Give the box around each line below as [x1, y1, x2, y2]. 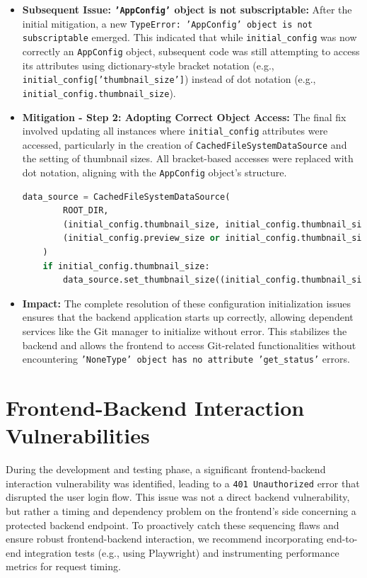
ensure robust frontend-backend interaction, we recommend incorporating [6, 531, 324, 546]
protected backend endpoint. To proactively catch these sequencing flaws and [6, 517, 339, 532]
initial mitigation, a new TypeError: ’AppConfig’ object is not [22, 16, 313, 30]
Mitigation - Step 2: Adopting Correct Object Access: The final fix [22, 109, 346, 124]
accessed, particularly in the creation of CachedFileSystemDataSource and [22, 137, 347, 152]
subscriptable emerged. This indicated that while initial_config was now [22, 30, 357, 45]
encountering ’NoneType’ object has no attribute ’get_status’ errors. [22, 351, 350, 366]
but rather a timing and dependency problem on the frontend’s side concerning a [6, 504, 356, 518]
